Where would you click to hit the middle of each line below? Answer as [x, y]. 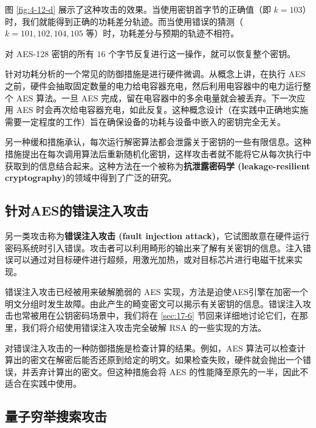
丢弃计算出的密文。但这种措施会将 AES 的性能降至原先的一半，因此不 [169, 371]
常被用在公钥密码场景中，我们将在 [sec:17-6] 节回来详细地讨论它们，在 [160, 315]
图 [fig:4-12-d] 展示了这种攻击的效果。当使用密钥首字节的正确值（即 [138, 9]
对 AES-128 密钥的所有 [50, 53]
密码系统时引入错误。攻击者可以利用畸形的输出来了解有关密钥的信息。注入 [154, 247]
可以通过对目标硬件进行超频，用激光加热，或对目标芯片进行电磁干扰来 [153, 260]
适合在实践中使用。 [43, 383]
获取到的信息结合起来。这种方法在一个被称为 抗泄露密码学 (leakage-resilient [158, 165]
